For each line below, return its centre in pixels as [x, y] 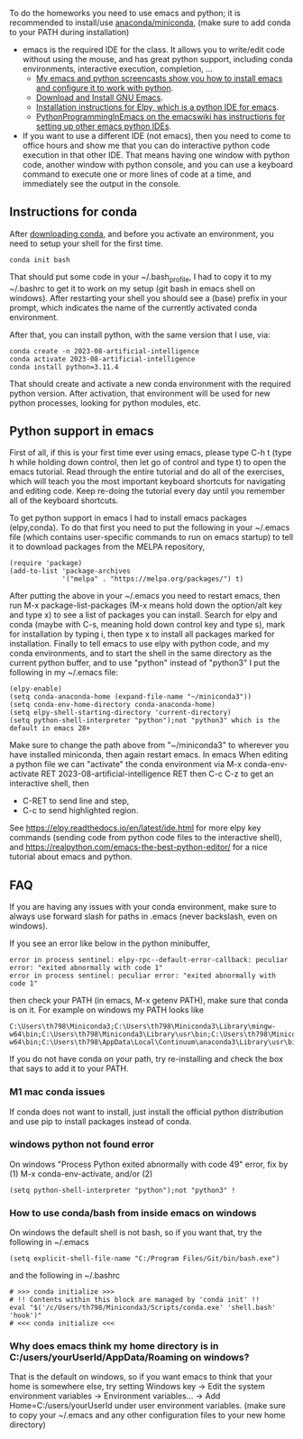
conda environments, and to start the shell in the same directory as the [141, 654]
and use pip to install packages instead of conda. [101, 1121]
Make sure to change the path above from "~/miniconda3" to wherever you [149, 745]
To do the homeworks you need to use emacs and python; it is [125, 13]
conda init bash [40, 260]
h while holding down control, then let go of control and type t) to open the [148, 463]
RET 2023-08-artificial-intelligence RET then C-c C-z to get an [157, 774]
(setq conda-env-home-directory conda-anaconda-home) [113, 705]
